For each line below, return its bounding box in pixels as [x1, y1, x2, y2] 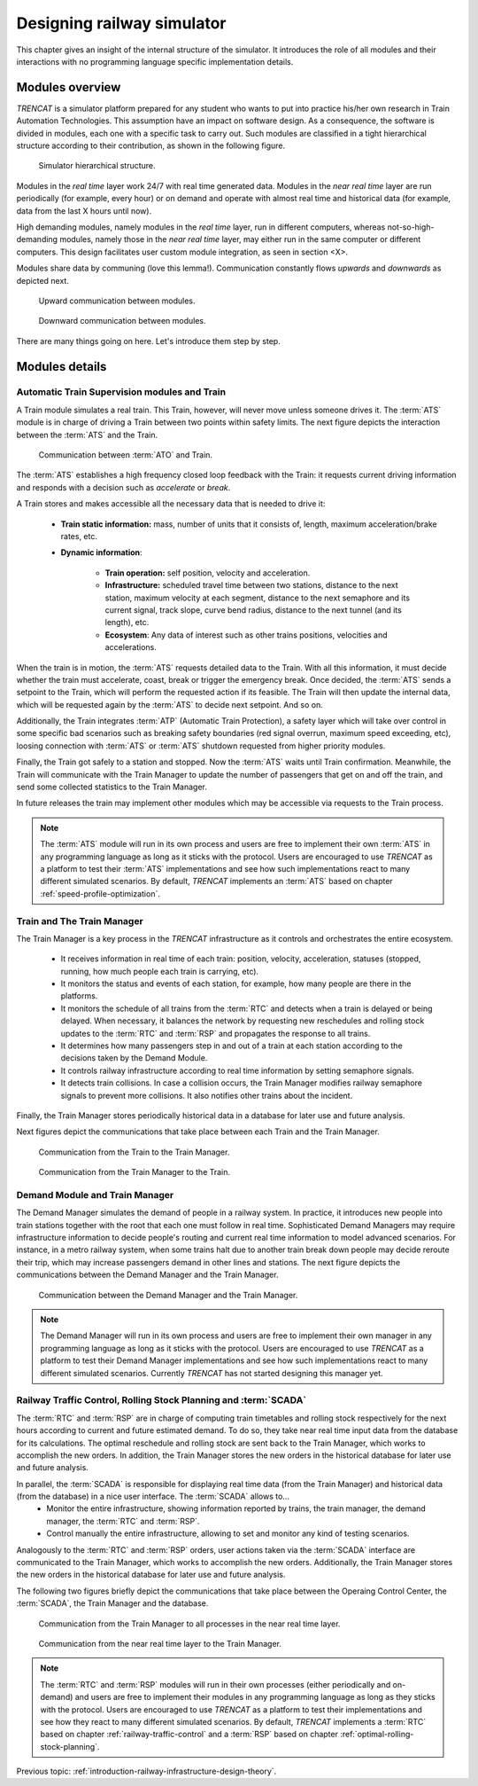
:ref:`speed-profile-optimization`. [40, 888, 161, 899]
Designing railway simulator [16, 13, 227, 33]
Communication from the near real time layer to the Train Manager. [38, 1638, 282, 1649]
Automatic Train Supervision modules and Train [16, 386, 226, 398]
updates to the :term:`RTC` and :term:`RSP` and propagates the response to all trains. [60, 1028, 371, 1038]
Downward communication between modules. [38, 316, 207, 326]
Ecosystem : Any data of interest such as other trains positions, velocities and [104, 630, 389, 640]
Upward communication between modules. [38, 295, 196, 306]
